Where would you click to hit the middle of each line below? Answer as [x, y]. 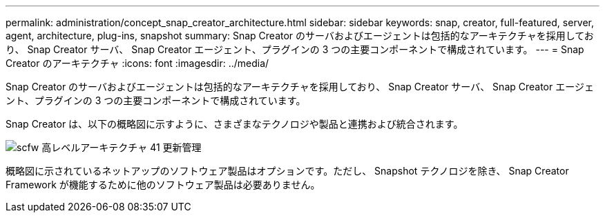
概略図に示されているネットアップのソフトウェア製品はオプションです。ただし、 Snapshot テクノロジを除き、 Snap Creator [287, 171]
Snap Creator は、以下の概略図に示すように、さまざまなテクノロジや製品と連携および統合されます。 [234, 124]
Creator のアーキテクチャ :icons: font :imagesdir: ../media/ [137, 63]
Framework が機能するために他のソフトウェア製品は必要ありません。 [163, 185]
